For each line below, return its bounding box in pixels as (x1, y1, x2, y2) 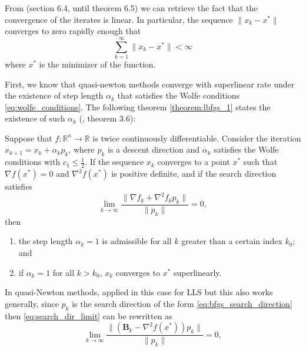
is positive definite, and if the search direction (111, 167, 277, 180)
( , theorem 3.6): (79, 112, 136, 124)
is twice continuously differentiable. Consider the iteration (92, 131, 301, 144)
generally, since (5, 297, 59, 309)
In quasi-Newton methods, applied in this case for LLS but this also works (5, 286, 273, 298)
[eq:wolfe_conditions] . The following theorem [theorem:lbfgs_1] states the (5, 100, 271, 113)
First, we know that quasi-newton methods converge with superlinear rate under (5, 77, 295, 90)
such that (243, 156, 278, 168)
